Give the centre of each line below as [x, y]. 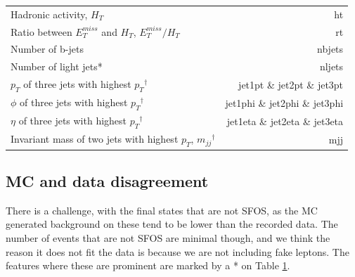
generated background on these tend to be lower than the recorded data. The [172, 224]
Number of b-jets [47, 49]
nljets [331, 66]
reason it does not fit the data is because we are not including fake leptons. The [177, 251]
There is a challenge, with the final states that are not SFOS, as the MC [162, 210]
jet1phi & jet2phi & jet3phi [284, 102]
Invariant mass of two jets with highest [95, 139]
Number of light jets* [57, 66]
